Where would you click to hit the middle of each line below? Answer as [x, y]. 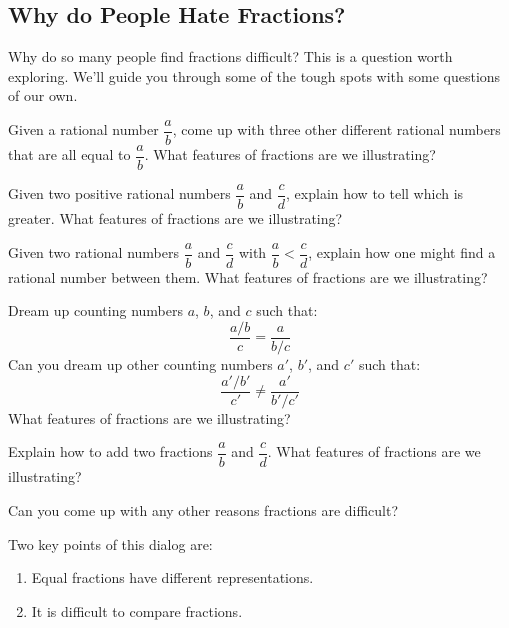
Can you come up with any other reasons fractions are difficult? [203, 509]
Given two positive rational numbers [119, 193]
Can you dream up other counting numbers [140, 364]
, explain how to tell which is [375, 193]
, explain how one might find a [402, 252]
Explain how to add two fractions [110, 451]
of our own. [43, 95]
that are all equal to [69, 154]
